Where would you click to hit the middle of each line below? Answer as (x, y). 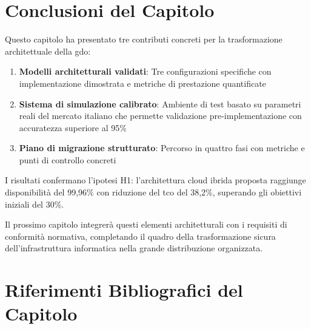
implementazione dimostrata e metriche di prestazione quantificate (142, 83)
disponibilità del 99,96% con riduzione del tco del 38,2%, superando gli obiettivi (153, 192)
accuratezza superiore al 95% (73, 127)
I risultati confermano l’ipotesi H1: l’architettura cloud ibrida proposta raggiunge (155, 180)
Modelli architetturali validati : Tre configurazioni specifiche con (145, 71)
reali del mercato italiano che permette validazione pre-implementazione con (160, 116)
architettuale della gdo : (48, 51)
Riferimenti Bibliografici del (124, 290)
